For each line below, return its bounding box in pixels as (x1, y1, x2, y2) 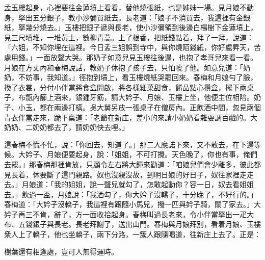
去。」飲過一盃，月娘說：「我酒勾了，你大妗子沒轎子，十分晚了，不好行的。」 (4, 189, 257, 199)
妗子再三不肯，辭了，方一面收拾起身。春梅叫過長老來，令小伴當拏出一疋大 (4, 209, 254, 219)
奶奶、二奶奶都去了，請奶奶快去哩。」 (4, 122, 129, 133)
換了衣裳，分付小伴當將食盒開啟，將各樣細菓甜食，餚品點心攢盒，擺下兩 (4, 82, 247, 92)
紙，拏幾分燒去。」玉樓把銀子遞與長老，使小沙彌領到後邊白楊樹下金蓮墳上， (4, 22, 257, 33)
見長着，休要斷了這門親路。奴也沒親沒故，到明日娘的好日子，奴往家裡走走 (4, 169, 254, 179)
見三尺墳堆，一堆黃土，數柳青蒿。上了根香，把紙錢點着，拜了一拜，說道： (4, 32, 254, 42)
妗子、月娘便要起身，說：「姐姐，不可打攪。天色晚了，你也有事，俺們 (25, 149, 257, 160)
